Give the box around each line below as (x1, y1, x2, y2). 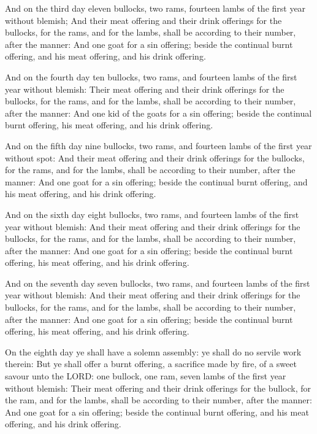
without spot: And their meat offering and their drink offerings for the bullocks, (5, 151, 305, 164)
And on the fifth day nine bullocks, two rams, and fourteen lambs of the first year (5, 139, 312, 152)
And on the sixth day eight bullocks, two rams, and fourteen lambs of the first (5, 207, 299, 220)
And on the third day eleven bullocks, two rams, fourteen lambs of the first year (5, 2, 306, 14)
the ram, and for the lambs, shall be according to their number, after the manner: (5, 393, 312, 406)
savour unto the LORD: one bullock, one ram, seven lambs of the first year (5, 370, 286, 382)
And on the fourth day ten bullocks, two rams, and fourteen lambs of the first (5, 70, 297, 83)
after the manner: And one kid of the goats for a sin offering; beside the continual (5, 106, 312, 119)
